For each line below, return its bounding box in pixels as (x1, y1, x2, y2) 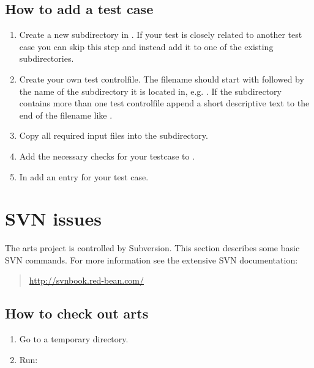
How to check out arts (5, 304, 149, 323)
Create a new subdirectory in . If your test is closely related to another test (19, 28, 302, 41)
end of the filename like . (19, 108, 113, 121)
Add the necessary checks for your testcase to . (19, 149, 195, 162)
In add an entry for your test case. (19, 170, 149, 183)
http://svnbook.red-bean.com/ (29, 274, 144, 287)
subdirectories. (19, 52, 74, 65)
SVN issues (5, 206, 102, 231)
